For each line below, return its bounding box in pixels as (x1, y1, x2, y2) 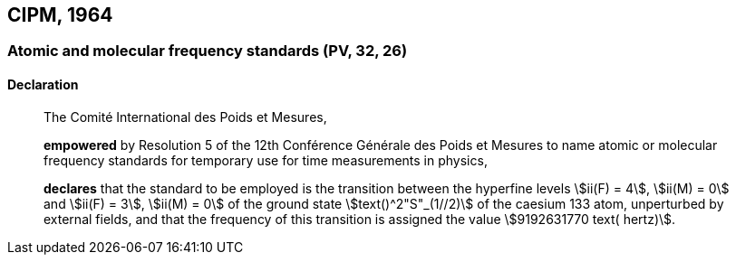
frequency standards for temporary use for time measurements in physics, (44, 152, 488, 168)
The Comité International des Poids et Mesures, (44, 108, 327, 125)
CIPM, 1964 (7, 4, 113, 26)
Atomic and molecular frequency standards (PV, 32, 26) (7, 42, 408, 61)
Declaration (7, 77, 79, 93)
